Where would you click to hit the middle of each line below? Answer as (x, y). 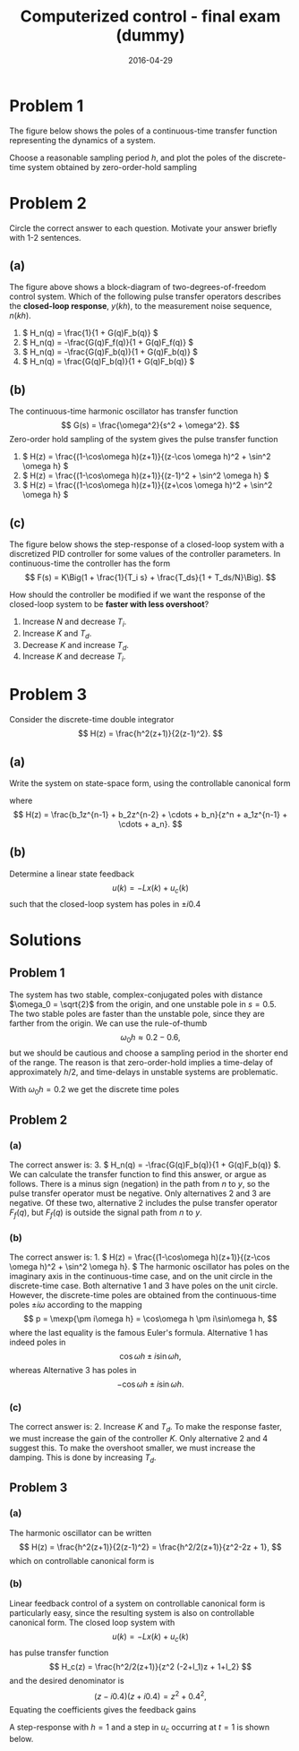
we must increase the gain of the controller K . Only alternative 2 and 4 (139, 1439)
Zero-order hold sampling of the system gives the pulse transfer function (144, 440)
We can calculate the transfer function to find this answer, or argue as (138, 1174)
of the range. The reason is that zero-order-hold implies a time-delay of (141, 1063)
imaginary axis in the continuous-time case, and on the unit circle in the (141, 1276)
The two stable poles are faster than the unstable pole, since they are (137, 1013)
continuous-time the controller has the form (90, 564)
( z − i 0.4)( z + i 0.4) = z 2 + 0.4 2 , (150, 1695)
